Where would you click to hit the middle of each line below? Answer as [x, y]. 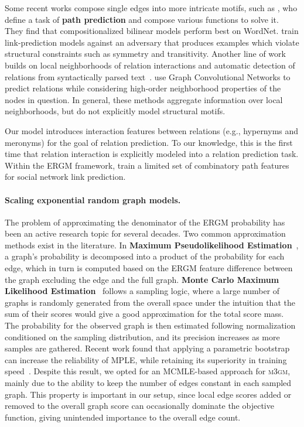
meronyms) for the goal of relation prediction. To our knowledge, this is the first [149, 142]
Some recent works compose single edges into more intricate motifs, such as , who [151, 8]
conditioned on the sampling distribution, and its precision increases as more [142, 337]
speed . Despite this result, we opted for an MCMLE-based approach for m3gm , [148, 371]
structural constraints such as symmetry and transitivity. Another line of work [145, 54]
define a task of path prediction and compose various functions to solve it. [142, 19]
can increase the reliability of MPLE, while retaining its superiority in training [146, 359]
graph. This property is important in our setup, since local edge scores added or [148, 394]
